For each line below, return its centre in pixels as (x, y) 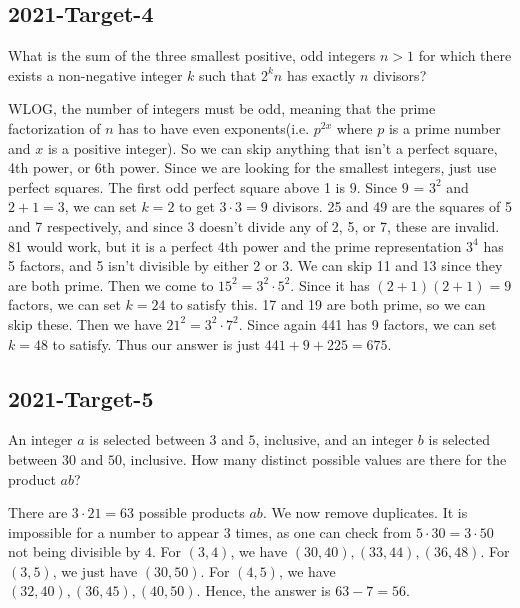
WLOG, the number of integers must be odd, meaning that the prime (222, 108)
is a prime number (444, 127)
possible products (191, 512)
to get (197, 206)
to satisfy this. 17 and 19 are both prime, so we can (328, 304)
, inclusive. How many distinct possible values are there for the (314, 458)
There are (38, 512)
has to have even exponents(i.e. (214, 127)
